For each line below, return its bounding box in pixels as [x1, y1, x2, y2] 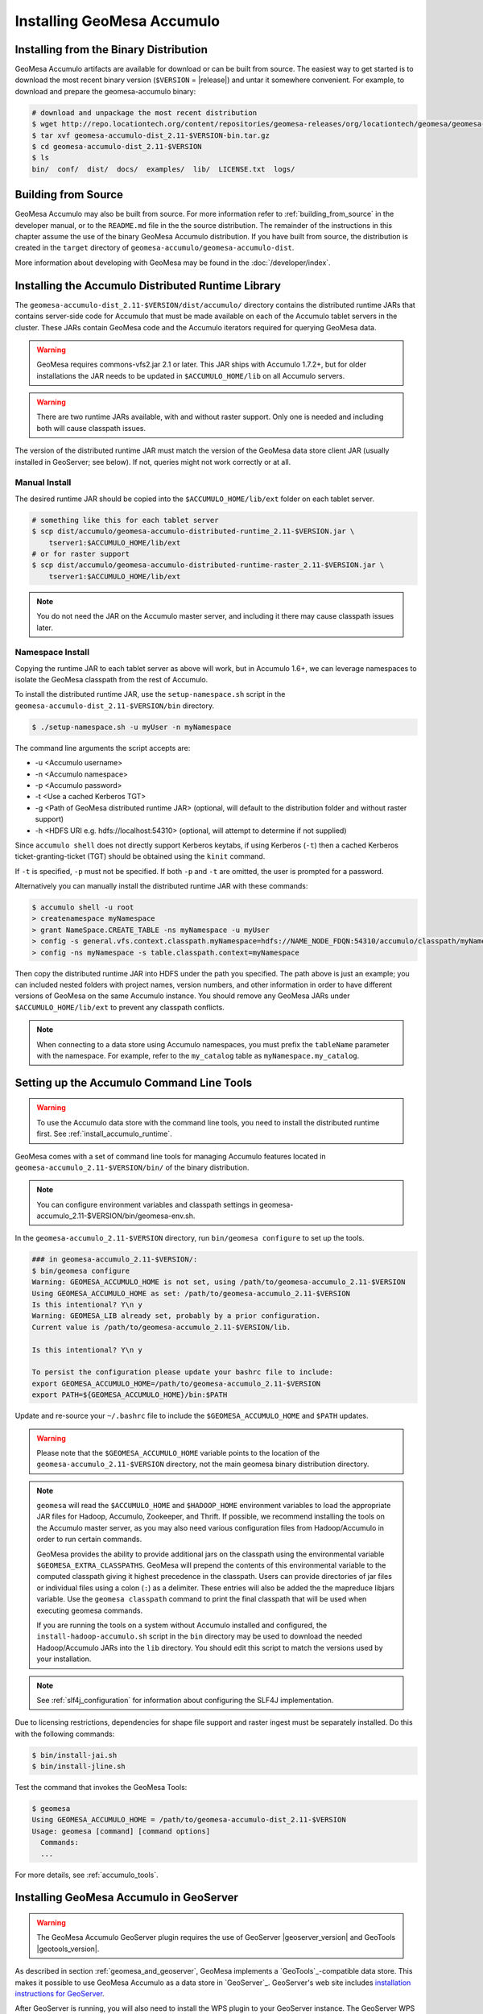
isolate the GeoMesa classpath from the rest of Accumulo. [14, 675, 208, 685]
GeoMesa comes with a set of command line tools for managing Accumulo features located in [14, 1151, 326, 1161]
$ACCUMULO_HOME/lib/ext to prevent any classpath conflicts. [14, 1002, 225, 1012]
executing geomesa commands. [36, 1606, 143, 1615]
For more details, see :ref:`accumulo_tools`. [14, 1870, 159, 1879]
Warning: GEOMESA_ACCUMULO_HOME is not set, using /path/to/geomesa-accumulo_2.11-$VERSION [31, 1278, 406, 1287]
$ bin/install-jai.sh [31, 1751, 118, 1759]
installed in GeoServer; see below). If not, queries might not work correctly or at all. [14, 457, 291, 466]
